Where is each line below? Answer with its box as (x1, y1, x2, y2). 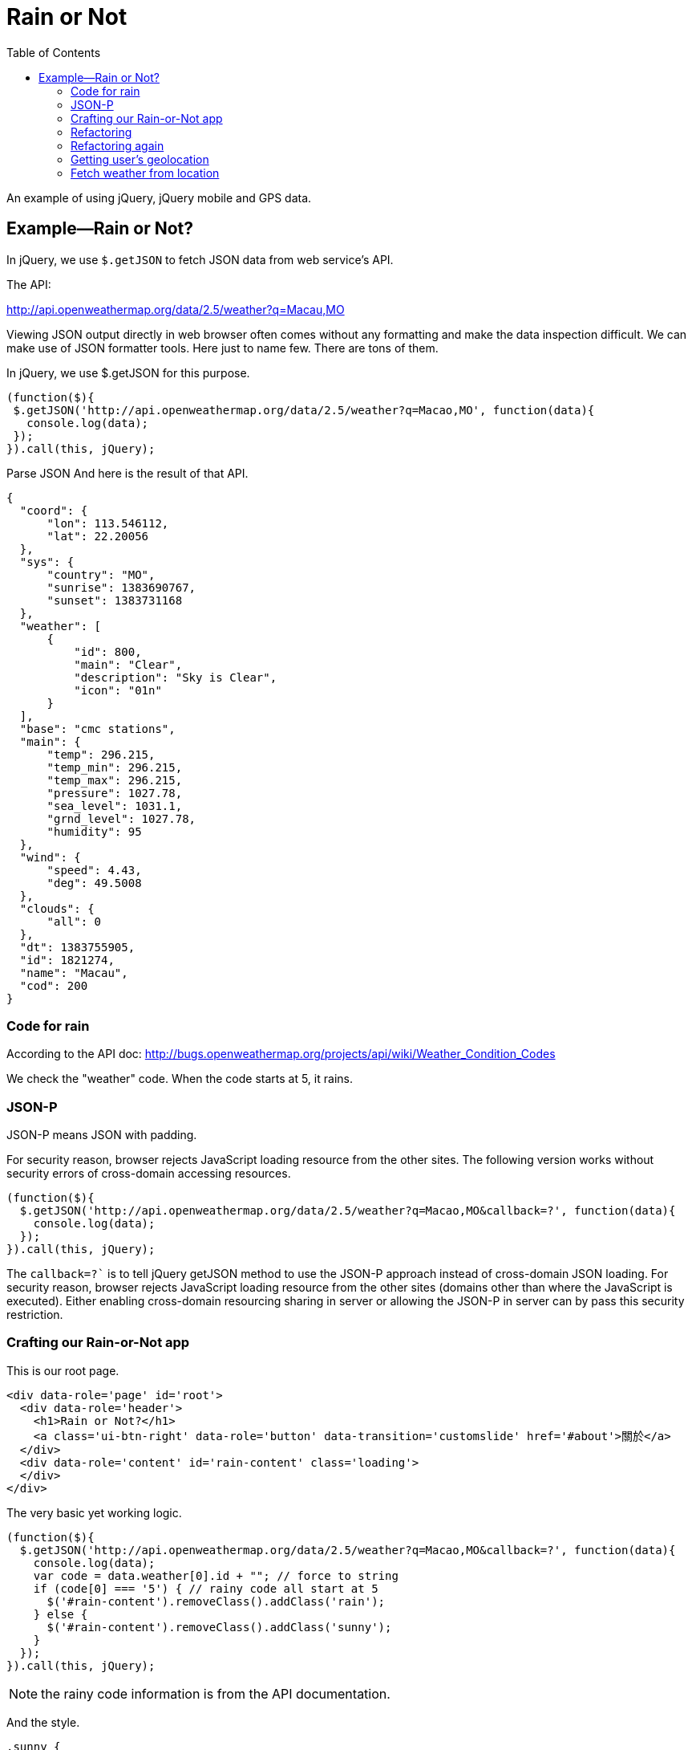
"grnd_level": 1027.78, (47, 812, 196, 825)
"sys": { (19, 555, 75, 568)
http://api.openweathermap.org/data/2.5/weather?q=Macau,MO (6, 302, 345, 316)
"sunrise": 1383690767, (47, 580, 196, 594)
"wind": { (19, 850, 81, 864)
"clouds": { (19, 901, 95, 915)
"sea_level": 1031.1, (47, 799, 183, 812)
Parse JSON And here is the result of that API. (6, 466, 249, 480)
